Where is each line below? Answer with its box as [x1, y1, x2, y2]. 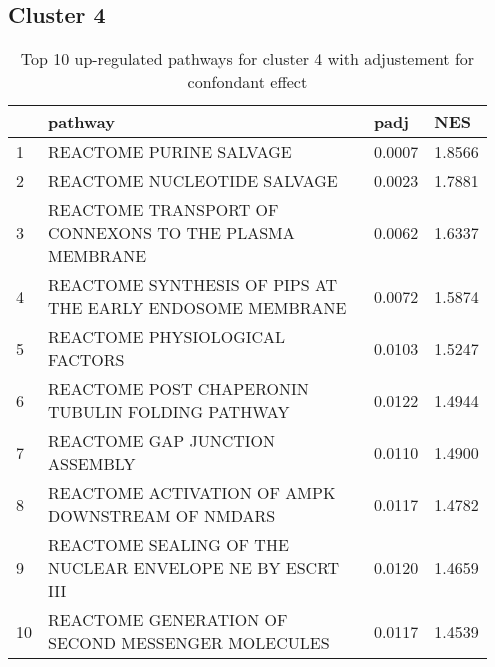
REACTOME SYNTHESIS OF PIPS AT [48, 273, 338, 297]
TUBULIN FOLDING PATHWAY [48, 400, 290, 424]
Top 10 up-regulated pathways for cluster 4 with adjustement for [20, 47, 475, 71]
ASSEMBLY [48, 452, 136, 476]
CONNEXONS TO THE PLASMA [48, 221, 295, 245]
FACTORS [48, 348, 125, 372]
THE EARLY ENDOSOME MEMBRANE [48, 296, 347, 320]
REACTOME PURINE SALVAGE [48, 140, 292, 164]
